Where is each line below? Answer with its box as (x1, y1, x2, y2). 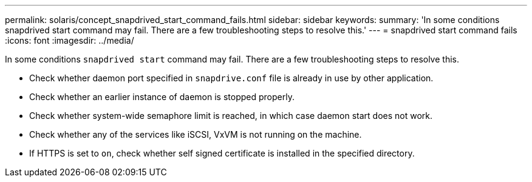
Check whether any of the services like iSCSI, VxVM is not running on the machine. (29, 129, 362, 140)
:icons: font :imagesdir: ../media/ (5, 35, 134, 45)
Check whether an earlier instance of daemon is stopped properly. (29, 92, 295, 102)
